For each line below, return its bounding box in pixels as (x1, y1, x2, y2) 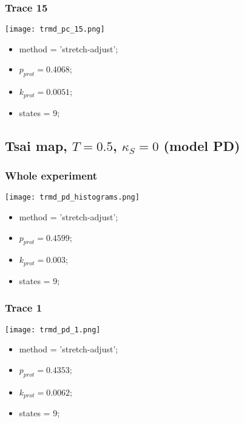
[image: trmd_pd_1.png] (5, 325, 101, 334)
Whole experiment (5, 168, 98, 183)
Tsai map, (5, 136, 67, 155)
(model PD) (163, 136, 240, 155)
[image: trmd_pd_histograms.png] (5, 193, 140, 202)
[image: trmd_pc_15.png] (5, 25, 105, 34)
